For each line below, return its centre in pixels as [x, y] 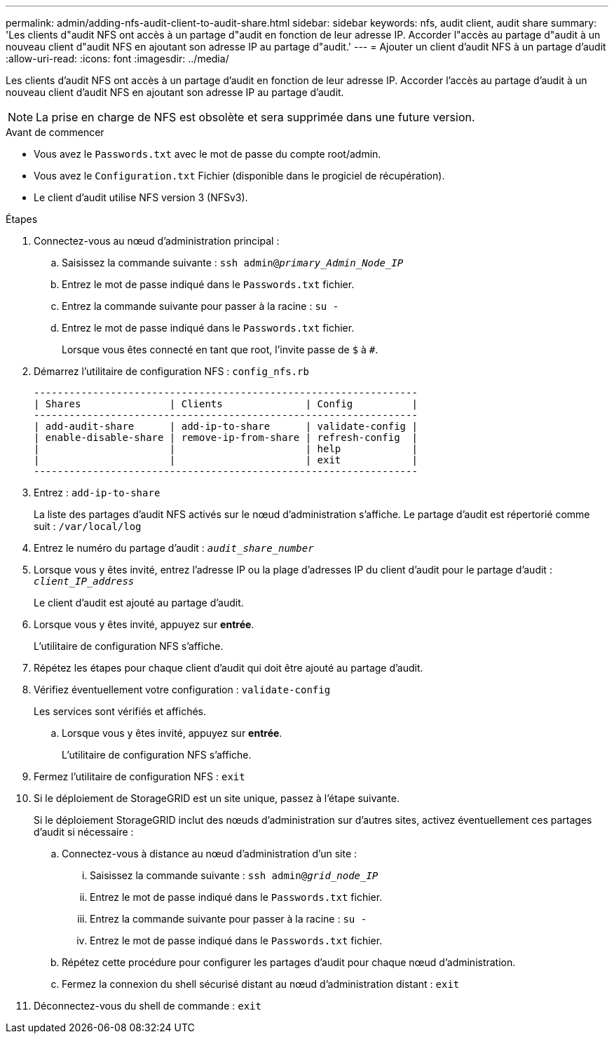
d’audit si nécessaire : [84, 832]
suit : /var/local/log [88, 526]
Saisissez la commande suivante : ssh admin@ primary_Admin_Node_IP [233, 263]
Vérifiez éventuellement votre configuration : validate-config [182, 690]
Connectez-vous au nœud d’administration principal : [157, 241]
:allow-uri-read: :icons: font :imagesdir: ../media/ [117, 59]
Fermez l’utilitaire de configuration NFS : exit [139, 776]
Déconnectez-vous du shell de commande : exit [148, 1006]
